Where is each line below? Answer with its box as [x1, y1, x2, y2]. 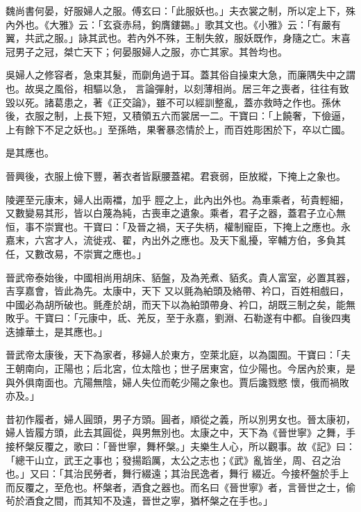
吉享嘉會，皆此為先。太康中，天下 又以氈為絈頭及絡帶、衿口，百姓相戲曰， [6, 283, 349, 298]
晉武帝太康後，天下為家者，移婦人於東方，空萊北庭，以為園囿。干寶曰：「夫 [6, 347, 351, 362]
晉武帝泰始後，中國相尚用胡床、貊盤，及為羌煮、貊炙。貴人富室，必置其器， [6, 270, 355, 284]
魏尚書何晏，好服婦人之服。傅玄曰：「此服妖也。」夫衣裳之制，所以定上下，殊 [6, 3, 355, 17]
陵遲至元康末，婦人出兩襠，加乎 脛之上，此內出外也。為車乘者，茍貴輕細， [6, 192, 349, 206]
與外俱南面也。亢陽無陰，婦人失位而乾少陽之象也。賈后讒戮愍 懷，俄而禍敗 [6, 374, 349, 389]
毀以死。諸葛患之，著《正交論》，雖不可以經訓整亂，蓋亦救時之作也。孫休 [6, 94, 341, 109]
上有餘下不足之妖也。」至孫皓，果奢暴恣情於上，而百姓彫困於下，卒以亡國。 [6, 122, 351, 136]
